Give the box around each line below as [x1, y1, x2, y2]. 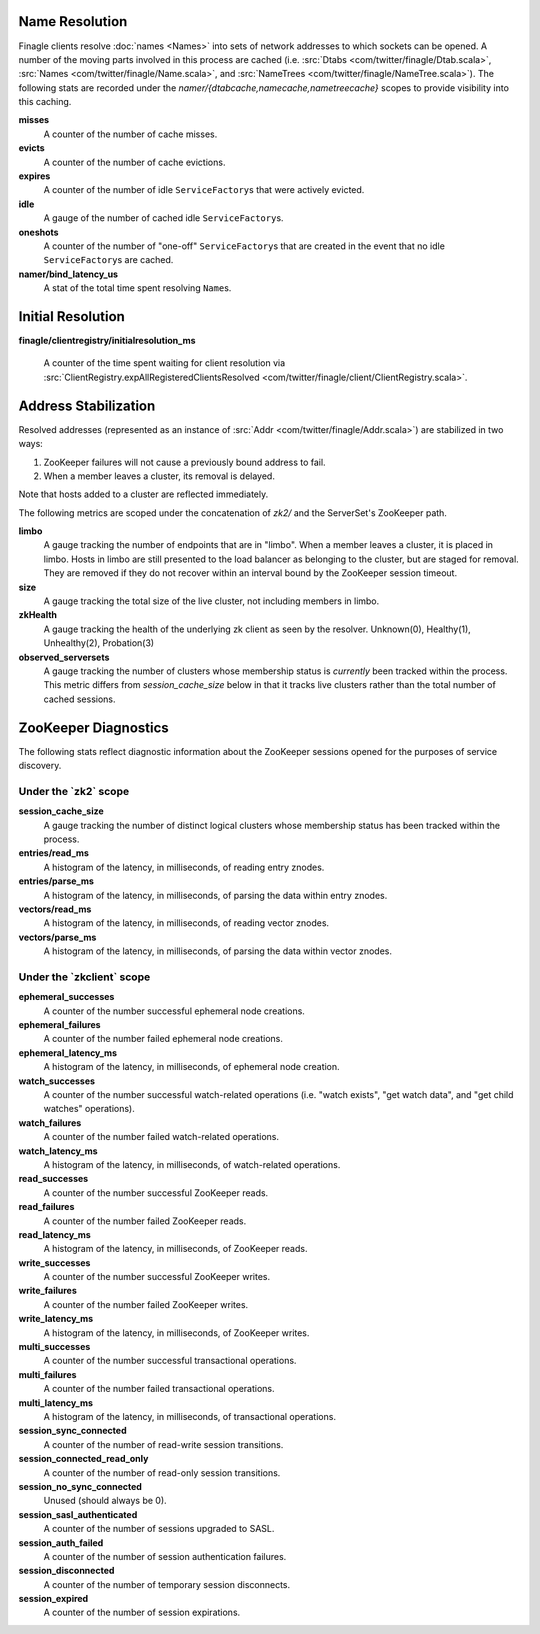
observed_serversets [18, 651, 110, 663]
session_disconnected [18, 1565, 115, 1577]
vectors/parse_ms [18, 931, 97, 943]
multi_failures [18, 1368, 77, 1380]
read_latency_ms [18, 1228, 92, 1240]
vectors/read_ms [18, 903, 92, 915]
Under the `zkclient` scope [18, 970, 151, 984]
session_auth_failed [18, 1536, 104, 1549]
